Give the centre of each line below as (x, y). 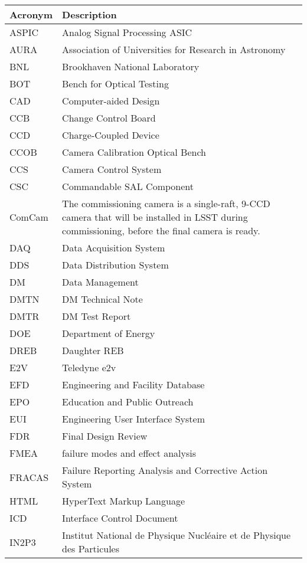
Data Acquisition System (114, 248)
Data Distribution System (115, 265)
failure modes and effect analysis (129, 453)
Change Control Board (109, 118)
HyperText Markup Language (124, 501)
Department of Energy (109, 333)
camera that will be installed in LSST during (155, 217)
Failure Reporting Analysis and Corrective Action (165, 470)
